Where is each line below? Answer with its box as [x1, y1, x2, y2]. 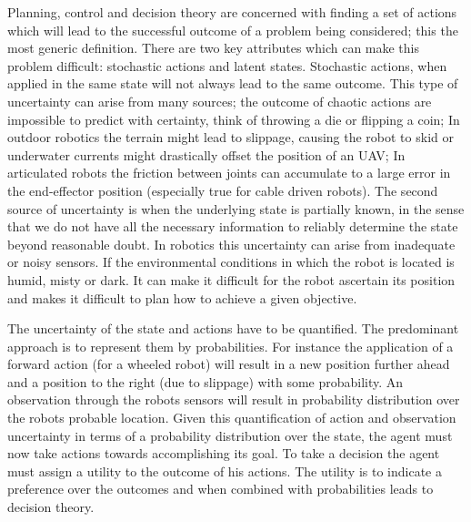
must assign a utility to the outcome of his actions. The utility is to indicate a [7, 461, 442, 480]
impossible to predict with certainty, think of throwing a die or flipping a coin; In [7, 109, 460, 128]
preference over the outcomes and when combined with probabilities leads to [7, 479, 434, 498]
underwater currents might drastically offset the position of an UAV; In [7, 145, 406, 164]
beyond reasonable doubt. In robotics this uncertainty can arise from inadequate [7, 234, 456, 253]
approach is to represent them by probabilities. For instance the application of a [7, 336, 454, 355]
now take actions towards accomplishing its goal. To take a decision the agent [7, 444, 440, 463]
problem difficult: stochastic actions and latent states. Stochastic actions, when [7, 56, 447, 75]
